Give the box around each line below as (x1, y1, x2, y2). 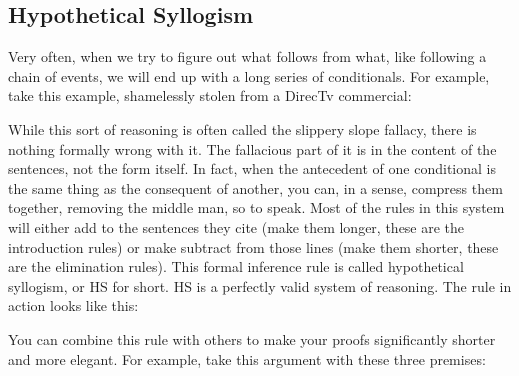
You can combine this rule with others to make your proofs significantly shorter (8, 328, 496, 349)
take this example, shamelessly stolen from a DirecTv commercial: (8, 85, 412, 106)
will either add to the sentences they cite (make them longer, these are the (8, 216, 465, 237)
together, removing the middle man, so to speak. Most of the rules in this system (8, 197, 505, 218)
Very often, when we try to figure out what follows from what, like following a (8, 46, 487, 67)
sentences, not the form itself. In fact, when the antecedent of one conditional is (8, 158, 496, 179)
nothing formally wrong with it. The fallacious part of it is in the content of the (8, 138, 497, 159)
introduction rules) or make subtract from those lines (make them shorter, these (8, 236, 499, 257)
